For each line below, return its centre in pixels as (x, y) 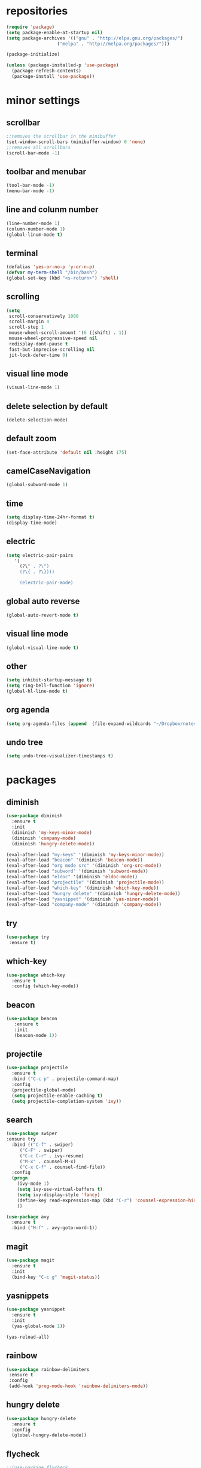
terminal (22, 253)
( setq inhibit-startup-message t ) (49, 680)
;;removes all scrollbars (38, 147)
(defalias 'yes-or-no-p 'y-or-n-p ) (51, 267)
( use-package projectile (37, 1068)
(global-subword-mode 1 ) (37, 485)
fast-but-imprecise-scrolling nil (52, 349)
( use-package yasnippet (36, 1309)
